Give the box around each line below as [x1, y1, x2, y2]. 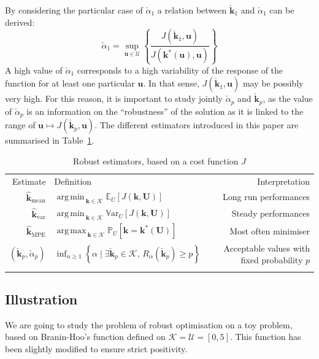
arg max [56, 226, 86, 236]
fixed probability [240, 253, 303, 266]
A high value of [5, 63, 63, 76]
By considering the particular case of [5, 4, 143, 16]
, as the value [263, 92, 313, 105]
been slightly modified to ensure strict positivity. [5, 342, 188, 355]
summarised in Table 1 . [5, 134, 94, 147]
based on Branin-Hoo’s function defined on [5, 330, 166, 343]
